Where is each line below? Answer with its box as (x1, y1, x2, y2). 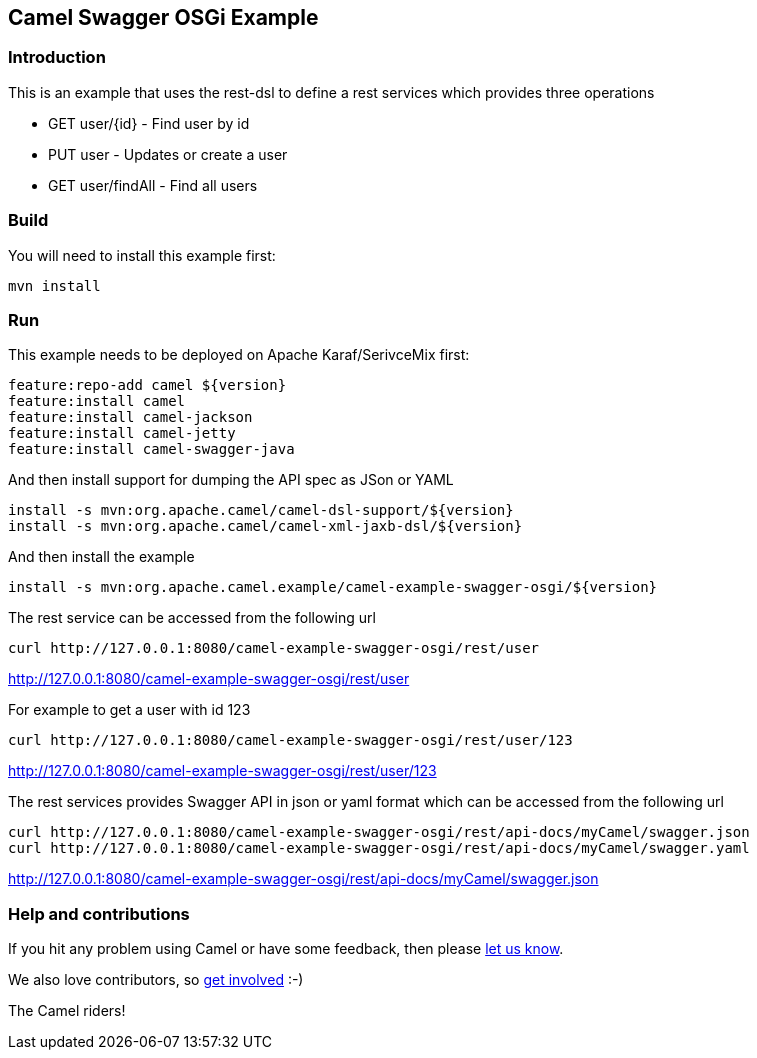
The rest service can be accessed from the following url (8, 609, 376, 627)
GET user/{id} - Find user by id (48, 114, 250, 132)
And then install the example (8, 548, 195, 566)
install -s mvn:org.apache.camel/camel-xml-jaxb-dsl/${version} (8, 518, 523, 535)
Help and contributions (8, 903, 190, 924)
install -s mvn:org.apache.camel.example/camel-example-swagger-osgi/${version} (8, 579, 658, 596)
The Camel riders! (8, 1002, 126, 1020)
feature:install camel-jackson (8, 409, 253, 426)
